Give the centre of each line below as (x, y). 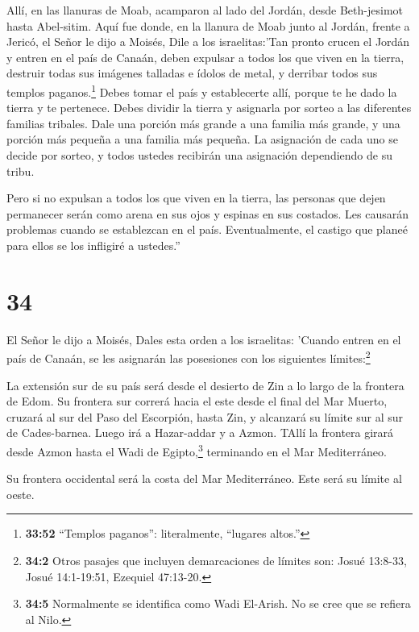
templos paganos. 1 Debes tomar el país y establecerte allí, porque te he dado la (202, 90)
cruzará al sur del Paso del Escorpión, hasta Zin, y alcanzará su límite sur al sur (205, 416)
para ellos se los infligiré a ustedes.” (93, 245)
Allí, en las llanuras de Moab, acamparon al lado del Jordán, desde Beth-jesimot (205, 10)
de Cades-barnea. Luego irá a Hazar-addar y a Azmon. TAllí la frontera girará (200, 432)
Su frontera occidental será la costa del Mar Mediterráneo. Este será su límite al (204, 478)
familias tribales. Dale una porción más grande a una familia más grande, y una (203, 123)
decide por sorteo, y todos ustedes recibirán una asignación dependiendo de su (199, 155)
